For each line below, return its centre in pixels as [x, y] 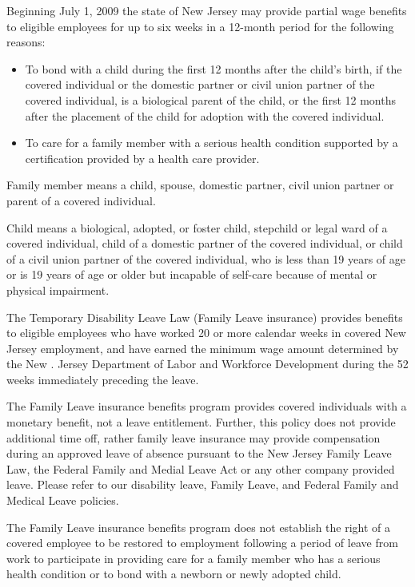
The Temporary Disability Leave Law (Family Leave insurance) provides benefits [205, 317]
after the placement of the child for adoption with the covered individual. [205, 115]
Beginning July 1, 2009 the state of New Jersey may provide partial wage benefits [207, 10]
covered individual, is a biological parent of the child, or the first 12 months [210, 99]
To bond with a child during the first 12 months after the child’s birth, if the [213, 68]
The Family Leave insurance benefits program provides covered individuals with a [207, 406]
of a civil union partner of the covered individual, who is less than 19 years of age [206, 258]
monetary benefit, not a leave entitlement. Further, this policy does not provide [201, 422]
